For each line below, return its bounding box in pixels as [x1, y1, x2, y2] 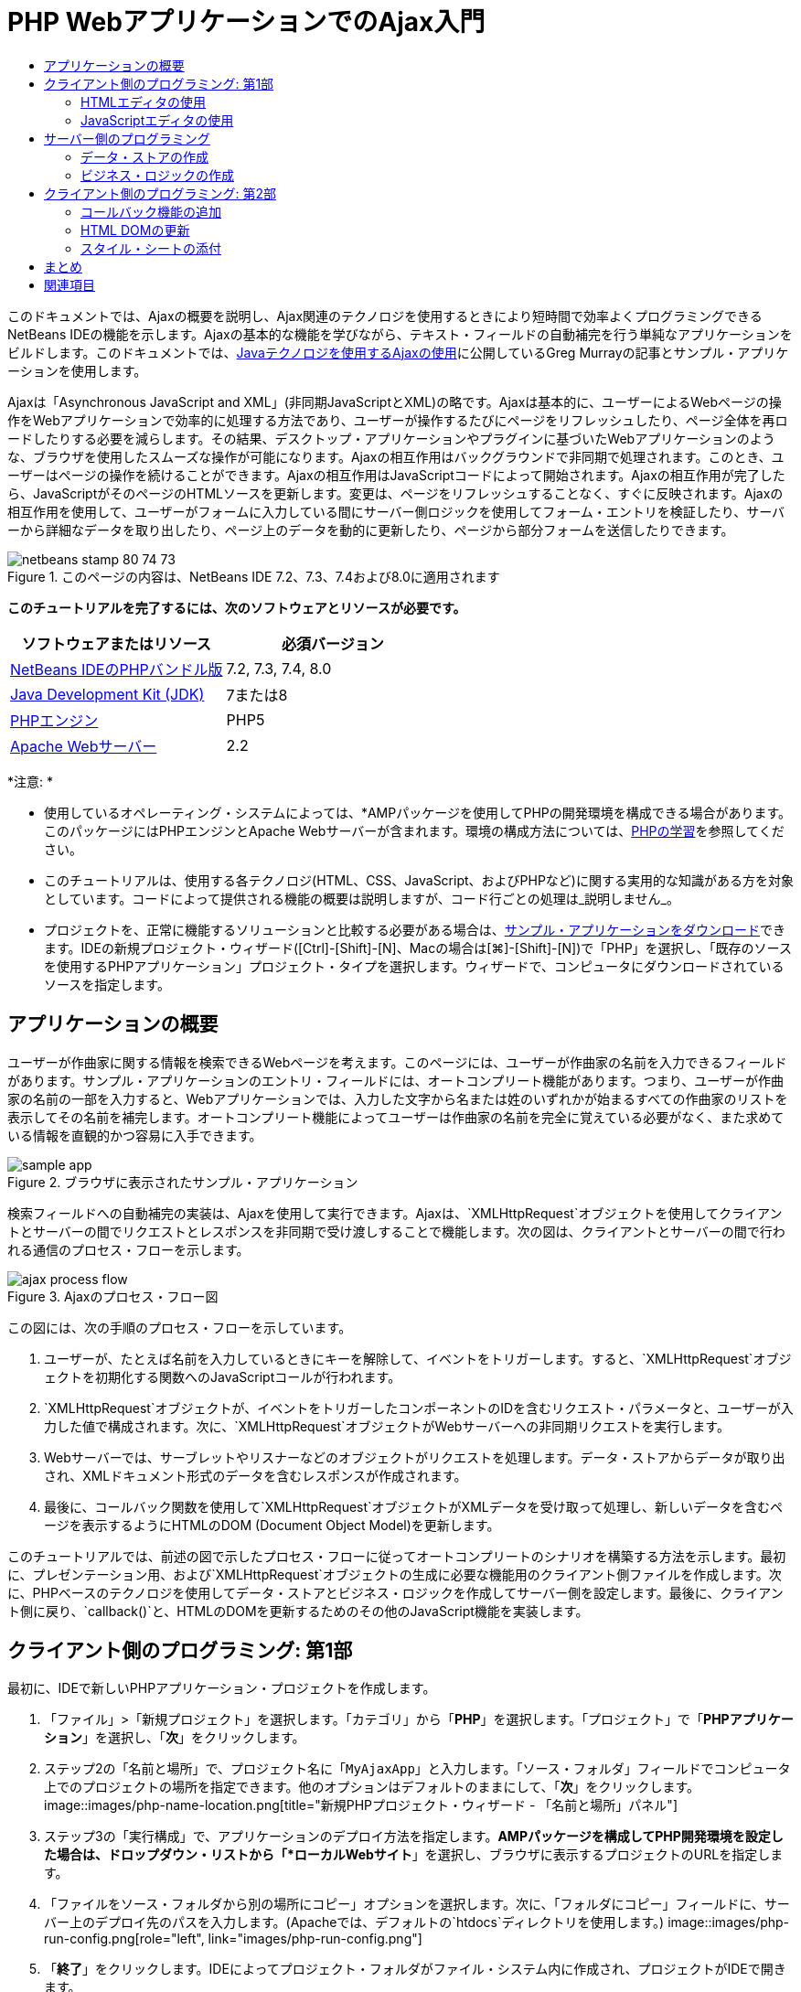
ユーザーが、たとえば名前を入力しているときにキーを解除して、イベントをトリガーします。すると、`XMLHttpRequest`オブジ [44, 1350, 792, 1366]
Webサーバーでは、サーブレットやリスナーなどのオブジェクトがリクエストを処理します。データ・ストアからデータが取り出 [44, 1449, 785, 1465]
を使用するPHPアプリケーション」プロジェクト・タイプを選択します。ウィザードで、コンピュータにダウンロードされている [44, 958, 785, 974]
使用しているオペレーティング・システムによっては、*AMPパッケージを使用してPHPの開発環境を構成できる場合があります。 [44, 804, 792, 820]
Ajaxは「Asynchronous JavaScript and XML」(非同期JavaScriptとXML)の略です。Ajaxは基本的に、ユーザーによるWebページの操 [7, 393, 782, 410]
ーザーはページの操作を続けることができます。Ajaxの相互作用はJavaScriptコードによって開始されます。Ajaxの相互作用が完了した [7, 466, 785, 483]
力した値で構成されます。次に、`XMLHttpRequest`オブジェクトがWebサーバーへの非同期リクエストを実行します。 [44, 1418, 730, 1434]
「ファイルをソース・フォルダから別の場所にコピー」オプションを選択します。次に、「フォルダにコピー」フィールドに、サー [44, 1896, 790, 1912]
